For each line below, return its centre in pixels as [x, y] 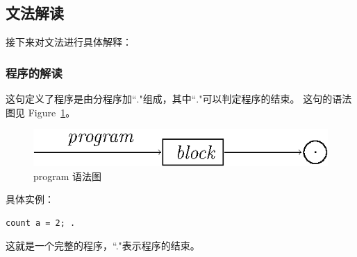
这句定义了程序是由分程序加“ [71, 99]
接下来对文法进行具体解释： [69, 42]
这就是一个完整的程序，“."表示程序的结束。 [103, 246]
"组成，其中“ [168, 99]
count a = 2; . [41, 223]
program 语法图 [68, 176]
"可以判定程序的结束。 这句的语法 [275, 99]
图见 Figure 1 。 [41, 112]
